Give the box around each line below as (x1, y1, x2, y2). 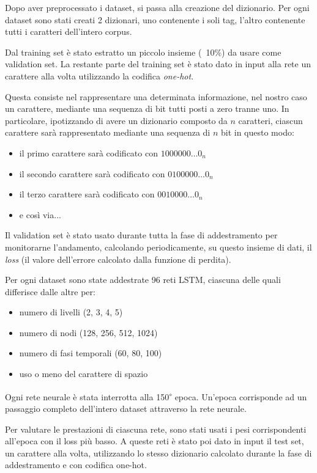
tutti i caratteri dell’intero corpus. (5, 25, 132, 38)
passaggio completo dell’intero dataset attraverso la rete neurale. (5, 402, 247, 414)
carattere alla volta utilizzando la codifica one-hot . (5, 69, 194, 82)
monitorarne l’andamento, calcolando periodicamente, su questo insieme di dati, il (5, 240, 312, 253)
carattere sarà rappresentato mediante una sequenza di (5, 126, 211, 139)
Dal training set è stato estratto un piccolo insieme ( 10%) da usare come (5, 45, 282, 58)
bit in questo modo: (220, 126, 294, 139)
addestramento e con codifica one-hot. (5, 458, 147, 471)
